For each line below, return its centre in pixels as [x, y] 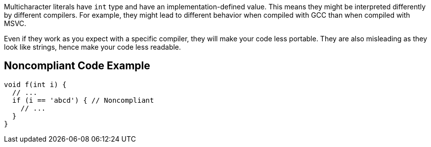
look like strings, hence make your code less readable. [93, 47]
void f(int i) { [35, 84]
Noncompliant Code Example [77, 66]
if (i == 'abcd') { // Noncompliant [83, 100]
